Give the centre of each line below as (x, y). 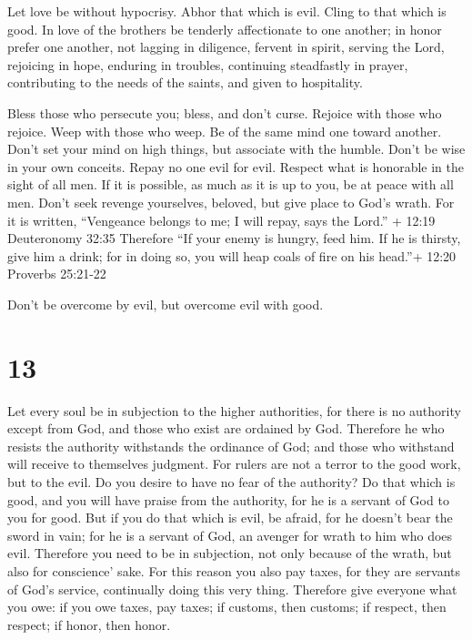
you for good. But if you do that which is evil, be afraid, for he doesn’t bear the (230, 518)
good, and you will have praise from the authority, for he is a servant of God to (228, 499)
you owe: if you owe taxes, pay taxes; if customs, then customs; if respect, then (227, 607)
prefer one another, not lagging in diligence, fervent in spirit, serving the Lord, (226, 47)
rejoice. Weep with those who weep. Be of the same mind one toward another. (225, 131)
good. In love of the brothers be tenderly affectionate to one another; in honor (225, 29)
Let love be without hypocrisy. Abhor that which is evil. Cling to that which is (227, 11)
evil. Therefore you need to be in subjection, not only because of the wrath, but (230, 553)
